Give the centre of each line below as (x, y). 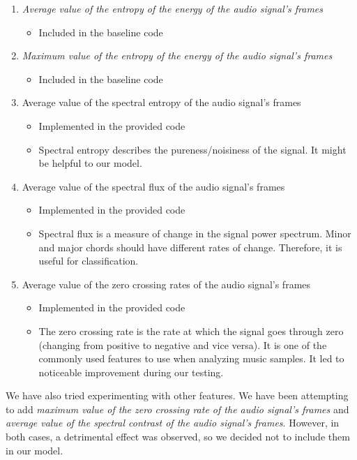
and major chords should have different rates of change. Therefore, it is (190, 247)
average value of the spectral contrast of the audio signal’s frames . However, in (173, 423)
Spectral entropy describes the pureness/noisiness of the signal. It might (192, 149)
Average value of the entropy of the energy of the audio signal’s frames (173, 8)
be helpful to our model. (90, 163)
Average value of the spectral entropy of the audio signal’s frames (161, 102)
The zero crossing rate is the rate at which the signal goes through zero (191, 331)
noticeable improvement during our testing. (131, 372)
